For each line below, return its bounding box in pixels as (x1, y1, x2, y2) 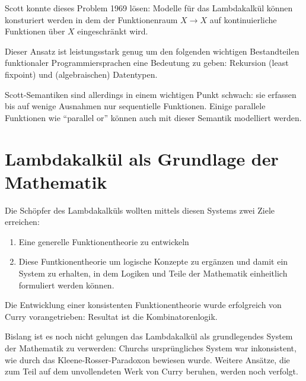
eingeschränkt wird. (77, 25, 148, 37)
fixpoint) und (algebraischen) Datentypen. (5, 68, 158, 80)
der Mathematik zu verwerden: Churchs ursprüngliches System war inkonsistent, (5, 342, 297, 354)
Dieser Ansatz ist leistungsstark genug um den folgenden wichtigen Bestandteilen (5, 45, 299, 57)
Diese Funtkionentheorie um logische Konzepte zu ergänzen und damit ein (18, 255, 288, 268)
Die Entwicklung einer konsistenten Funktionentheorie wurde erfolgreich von (5, 299, 282, 311)
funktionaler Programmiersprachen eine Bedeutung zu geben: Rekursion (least (5, 56, 289, 69)
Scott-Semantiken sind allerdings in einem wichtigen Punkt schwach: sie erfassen (5, 88, 297, 100)
